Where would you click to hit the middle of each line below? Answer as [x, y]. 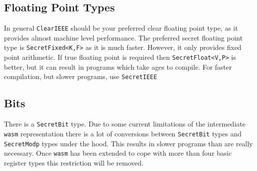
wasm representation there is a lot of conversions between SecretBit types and [123, 133]
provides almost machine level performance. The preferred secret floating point [123, 37]
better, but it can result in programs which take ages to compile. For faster [118, 66]
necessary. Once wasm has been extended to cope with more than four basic [118, 153]
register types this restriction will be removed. [74, 162]
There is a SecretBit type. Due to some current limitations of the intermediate [125, 124]
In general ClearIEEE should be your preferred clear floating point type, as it [121, 28]
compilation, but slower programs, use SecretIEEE [81, 76]
